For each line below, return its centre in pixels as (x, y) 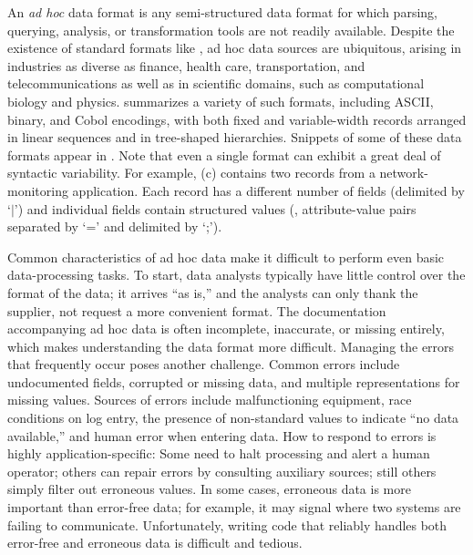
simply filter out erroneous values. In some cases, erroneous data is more (209, 489)
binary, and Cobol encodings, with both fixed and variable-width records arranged (237, 119)
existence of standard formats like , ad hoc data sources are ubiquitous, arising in (235, 48)
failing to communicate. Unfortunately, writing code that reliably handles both (227, 524)
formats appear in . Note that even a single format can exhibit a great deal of (224, 154)
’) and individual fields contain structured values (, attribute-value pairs (215, 208)
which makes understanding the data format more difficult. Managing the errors (231, 346)
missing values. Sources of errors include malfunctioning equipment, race (210, 400)
